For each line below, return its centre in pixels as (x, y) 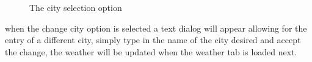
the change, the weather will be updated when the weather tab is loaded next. (151, 51)
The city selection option (76, 7)
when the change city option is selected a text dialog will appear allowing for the (156, 28)
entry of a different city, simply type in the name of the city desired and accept (153, 40)
